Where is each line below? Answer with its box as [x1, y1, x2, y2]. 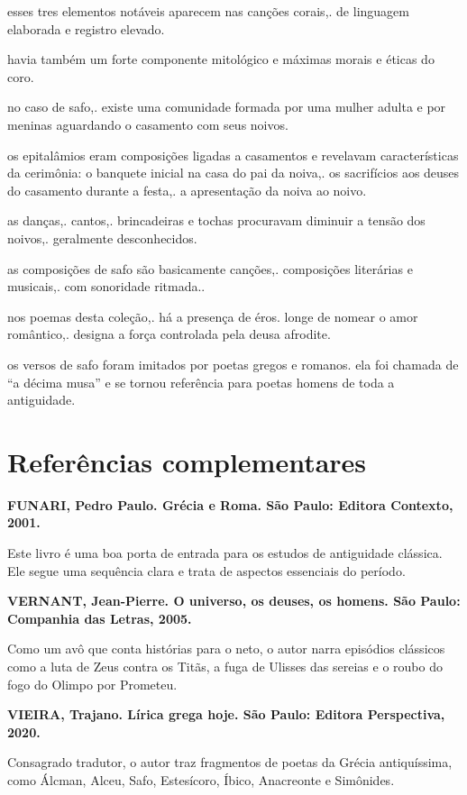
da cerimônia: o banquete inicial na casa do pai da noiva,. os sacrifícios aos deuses [7, 163, 460, 182]
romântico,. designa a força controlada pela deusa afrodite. [7, 324, 331, 343]
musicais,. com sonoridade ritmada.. [7, 277, 206, 296]
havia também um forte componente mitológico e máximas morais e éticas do [7, 50, 435, 69]
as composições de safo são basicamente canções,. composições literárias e [7, 259, 413, 278]
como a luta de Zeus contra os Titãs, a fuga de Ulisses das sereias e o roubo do [7, 656, 443, 675]
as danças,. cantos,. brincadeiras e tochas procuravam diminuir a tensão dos [7, 211, 426, 230]
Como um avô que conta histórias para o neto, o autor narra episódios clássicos [7, 639, 445, 658]
